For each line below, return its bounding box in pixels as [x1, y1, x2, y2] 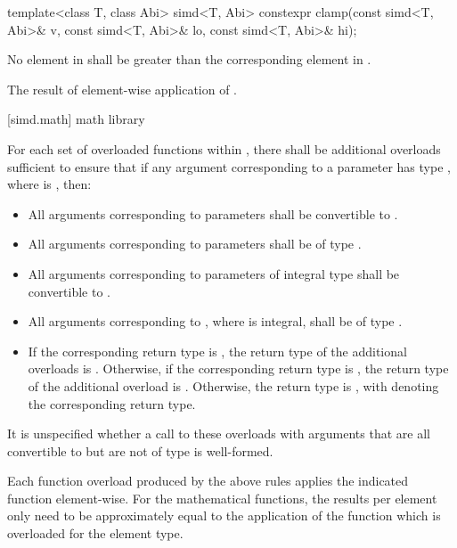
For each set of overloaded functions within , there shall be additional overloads [7, 139, 441, 158]
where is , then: [7, 175, 92, 193]
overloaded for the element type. [7, 524, 184, 543]
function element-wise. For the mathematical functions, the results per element [7, 488, 437, 507]
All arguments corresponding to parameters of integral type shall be [28, 264, 400, 282]
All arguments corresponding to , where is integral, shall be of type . [28, 312, 403, 331]
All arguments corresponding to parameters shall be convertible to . [28, 204, 398, 223]
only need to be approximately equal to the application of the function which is [7, 506, 441, 525]
